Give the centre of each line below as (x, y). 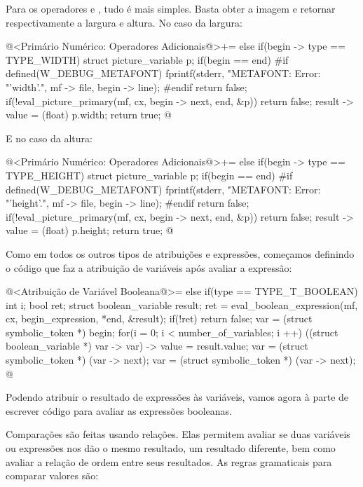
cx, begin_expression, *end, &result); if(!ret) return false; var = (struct (159, 318)
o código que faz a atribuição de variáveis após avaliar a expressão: (149, 267)
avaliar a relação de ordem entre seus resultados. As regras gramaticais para (169, 461)
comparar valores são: (52, 475)
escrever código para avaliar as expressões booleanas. (119, 410)
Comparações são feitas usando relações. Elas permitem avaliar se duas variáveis (178, 434)
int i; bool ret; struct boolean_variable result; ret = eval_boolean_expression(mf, (182, 304)
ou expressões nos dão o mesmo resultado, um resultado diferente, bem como (171, 448)
